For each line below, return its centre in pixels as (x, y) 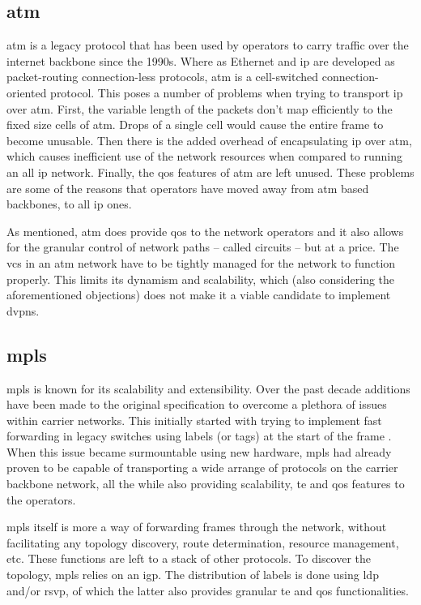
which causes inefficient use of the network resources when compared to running (204, 156)
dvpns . (23, 310)
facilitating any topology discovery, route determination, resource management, (203, 542)
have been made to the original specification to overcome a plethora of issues (197, 404)
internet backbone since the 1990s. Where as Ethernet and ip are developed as (201, 60)
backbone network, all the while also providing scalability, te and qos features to (206, 484)
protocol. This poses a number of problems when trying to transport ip (227, 92)
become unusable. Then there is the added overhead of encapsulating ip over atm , (209, 140)
